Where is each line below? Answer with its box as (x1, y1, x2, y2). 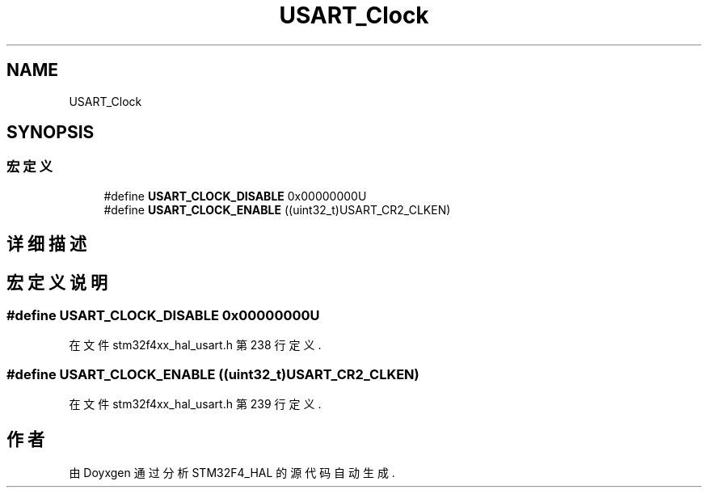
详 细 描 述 (6, 234, 86, 255)
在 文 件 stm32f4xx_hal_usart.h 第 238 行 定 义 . (69, 338, 322, 353)
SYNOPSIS (6, 122, 95, 143)
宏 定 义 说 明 (6, 272, 107, 293)
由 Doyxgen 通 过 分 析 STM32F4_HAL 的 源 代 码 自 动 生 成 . (69, 466, 395, 480)
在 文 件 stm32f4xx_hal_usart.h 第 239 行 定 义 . (69, 397, 322, 412)
